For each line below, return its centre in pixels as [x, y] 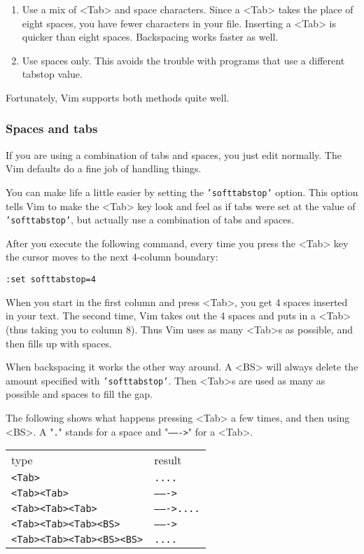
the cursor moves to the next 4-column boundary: [112, 257]
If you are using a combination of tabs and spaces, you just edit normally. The [174, 154]
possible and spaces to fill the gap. [79, 394]
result [168, 460]
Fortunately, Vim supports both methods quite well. [118, 97]
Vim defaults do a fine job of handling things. [104, 168]
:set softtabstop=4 [51, 280]
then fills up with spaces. [59, 343]
